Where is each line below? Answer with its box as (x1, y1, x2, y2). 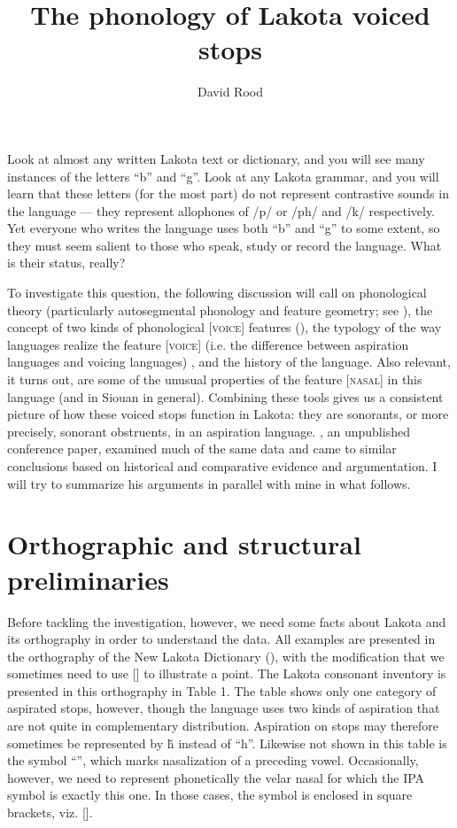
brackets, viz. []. (7, 803, 93, 822)
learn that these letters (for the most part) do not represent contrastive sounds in (7, 184, 449, 203)
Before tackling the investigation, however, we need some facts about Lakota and (7, 612, 446, 631)
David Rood (198, 82, 263, 101)
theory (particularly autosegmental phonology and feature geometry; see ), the (7, 300, 433, 319)
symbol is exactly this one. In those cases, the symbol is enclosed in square (7, 785, 413, 804)
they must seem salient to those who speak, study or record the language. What (7, 236, 442, 254)
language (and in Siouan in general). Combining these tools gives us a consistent (7, 387, 444, 406)
